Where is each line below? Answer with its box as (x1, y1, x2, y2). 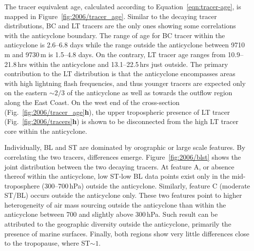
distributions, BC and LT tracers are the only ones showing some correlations (4, 21, 236, 31)
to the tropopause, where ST (4, 238, 90, 248)
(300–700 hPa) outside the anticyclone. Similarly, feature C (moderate (41, 180, 250, 190)
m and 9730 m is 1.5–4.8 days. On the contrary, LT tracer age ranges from (4, 49, 226, 59)
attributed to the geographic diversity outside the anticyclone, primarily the (4, 219, 232, 229)
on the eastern (4, 87, 47, 98)
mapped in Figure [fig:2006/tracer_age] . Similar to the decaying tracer (4, 11, 217, 21)
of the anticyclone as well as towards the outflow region (67, 87, 233, 98)
